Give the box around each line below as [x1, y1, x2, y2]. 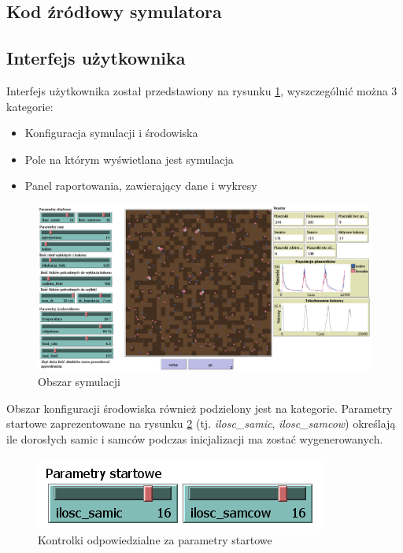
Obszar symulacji [38, 373, 120, 390]
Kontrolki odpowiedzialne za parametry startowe [38, 532, 272, 548]
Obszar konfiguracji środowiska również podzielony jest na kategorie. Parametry [6, 399, 393, 416]
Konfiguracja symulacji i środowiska [24, 124, 198, 141]
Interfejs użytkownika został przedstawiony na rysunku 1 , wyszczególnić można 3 [6, 82, 397, 98]
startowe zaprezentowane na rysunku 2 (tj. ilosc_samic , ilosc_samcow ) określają [6, 415, 396, 432]
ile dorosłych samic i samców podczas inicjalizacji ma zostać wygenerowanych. [6, 431, 383, 447]
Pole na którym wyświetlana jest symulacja [24, 150, 234, 167]
